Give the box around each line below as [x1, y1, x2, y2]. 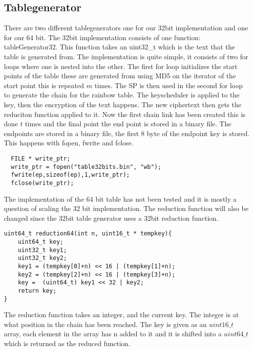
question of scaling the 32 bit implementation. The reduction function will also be [4, 203, 249, 213]
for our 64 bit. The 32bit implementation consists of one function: [4, 32, 201, 42]
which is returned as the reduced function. [4, 338, 130, 349]
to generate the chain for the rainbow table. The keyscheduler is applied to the [4, 90, 240, 100]
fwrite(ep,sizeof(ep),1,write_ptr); [11, 171, 130, 179]
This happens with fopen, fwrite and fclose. [4, 138, 134, 148]
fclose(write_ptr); [11, 179, 74, 187]
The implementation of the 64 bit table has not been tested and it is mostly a [4, 193, 237, 204]
